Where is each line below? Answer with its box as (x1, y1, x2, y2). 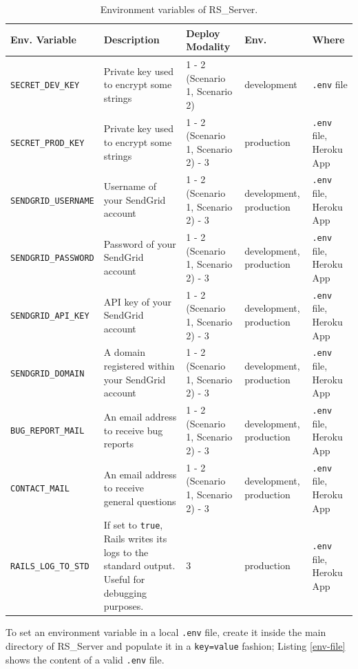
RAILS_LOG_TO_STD (10, 562, 89, 572)
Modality (186, 39, 231, 54)
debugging (103, 585, 147, 599)
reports (103, 436, 134, 451)
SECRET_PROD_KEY (10, 138, 85, 149)
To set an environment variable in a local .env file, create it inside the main (6, 625, 326, 639)
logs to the (103, 544, 149, 559)
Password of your (103, 236, 176, 251)
